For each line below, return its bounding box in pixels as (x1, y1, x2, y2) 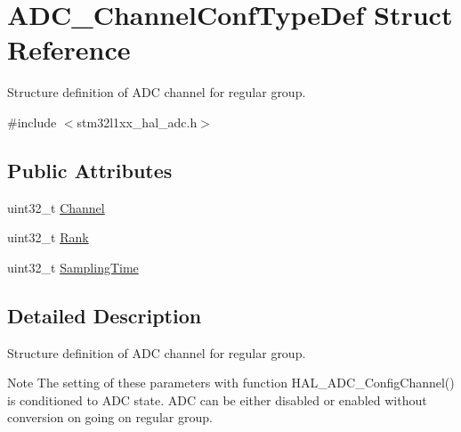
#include (7, 112, 57, 131)
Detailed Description (7, 301, 202, 329)
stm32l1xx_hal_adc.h (77, 112, 198, 131)
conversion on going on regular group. (7, 408, 213, 427)
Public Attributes (7, 156, 173, 183)
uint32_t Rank (7, 228, 89, 247)
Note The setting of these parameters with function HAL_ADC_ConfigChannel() (7, 373, 455, 392)
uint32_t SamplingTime (7, 257, 139, 276)
